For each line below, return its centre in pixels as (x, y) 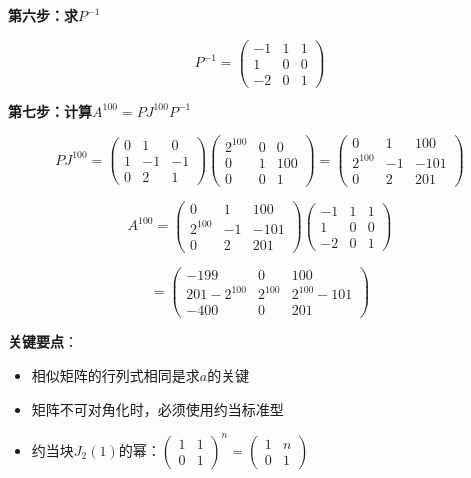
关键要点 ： (43, 341)
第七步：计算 (50, 110)
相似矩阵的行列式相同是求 (115, 374)
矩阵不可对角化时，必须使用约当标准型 (157, 408)
